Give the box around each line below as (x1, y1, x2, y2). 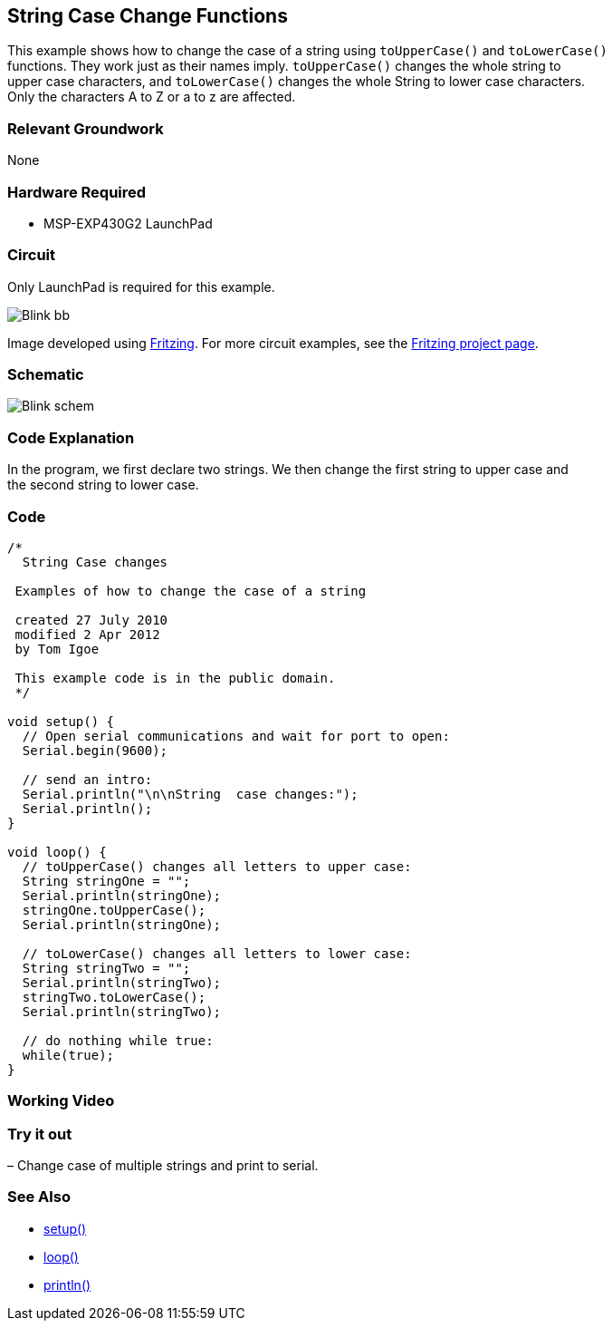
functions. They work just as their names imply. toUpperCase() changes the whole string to (7, 58, 561, 74)
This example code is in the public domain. (14, 670, 336, 685)
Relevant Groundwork (7, 119, 164, 138)
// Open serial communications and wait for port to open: (22, 728, 450, 743)
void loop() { (7, 844, 107, 859)
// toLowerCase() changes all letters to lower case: (22, 945, 412, 961)
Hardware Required (7, 182, 147, 201)
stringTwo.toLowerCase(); (22, 989, 206, 1004)
